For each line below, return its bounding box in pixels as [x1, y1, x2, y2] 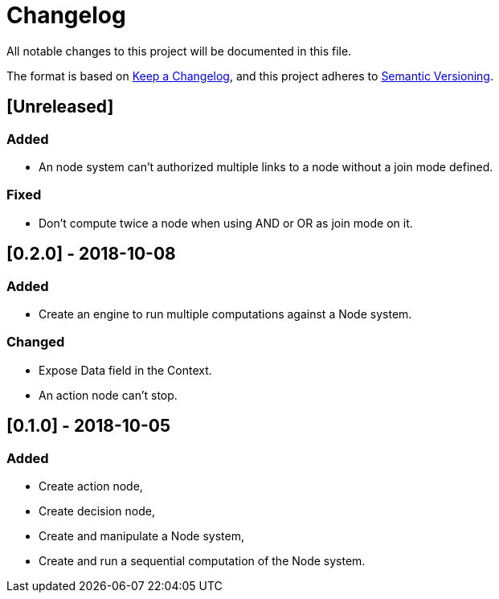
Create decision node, [39, 503, 155, 518]
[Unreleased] [6, 96, 114, 117]
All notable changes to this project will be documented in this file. [6, 43, 352, 58]
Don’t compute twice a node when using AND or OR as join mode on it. [39, 215, 413, 230]
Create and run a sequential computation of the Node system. [39, 553, 366, 568]
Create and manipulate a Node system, [39, 528, 245, 543]
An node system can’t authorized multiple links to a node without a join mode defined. [39, 159, 493, 174]
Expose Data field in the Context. [39, 363, 212, 377]
